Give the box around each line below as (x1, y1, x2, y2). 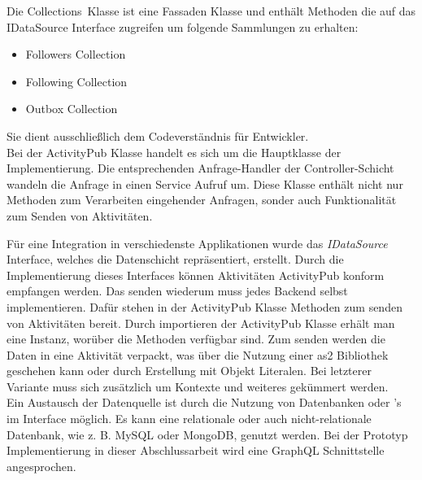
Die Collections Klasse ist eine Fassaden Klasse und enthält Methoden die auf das (7, 2, 416, 19)
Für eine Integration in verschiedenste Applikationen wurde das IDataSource (7, 234, 388, 251)
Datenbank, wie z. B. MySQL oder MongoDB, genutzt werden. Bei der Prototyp (7, 425, 408, 443)
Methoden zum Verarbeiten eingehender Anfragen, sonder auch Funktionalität (7, 191, 397, 208)
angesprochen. (7, 457, 76, 474)
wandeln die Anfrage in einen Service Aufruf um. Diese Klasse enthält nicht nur (7, 175, 403, 192)
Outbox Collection (25, 100, 118, 117)
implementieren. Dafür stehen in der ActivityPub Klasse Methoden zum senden (7, 298, 402, 315)
